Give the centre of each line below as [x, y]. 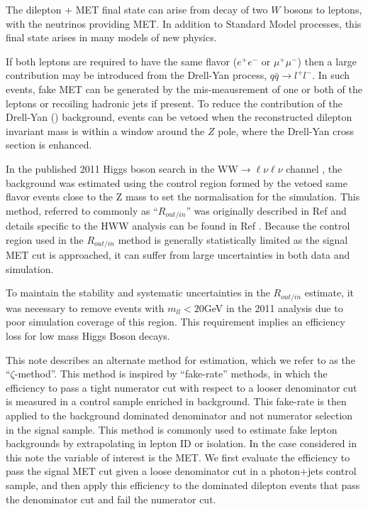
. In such [331, 75]
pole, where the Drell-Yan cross [286, 130]
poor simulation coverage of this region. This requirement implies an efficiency [175, 322]
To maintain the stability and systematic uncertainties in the [138, 293]
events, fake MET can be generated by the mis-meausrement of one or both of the [184, 89]
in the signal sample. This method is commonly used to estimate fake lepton [172, 429]
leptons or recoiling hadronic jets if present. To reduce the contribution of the [174, 103]
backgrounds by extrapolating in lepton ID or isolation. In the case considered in [181, 443]
